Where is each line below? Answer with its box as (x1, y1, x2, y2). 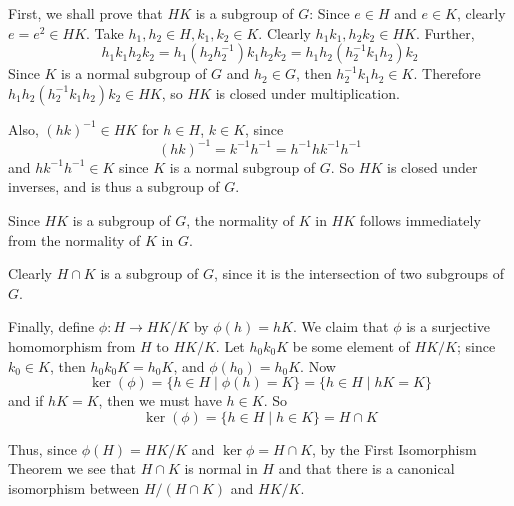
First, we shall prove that (8, 3, 163, 23)
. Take (86, 22, 124, 43)
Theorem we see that (8, 458, 137, 479)
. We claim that (292, 316, 389, 337)
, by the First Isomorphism (312, 438, 477, 459)
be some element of (292, 336, 410, 357)
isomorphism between (8, 478, 140, 498)
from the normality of (8, 229, 141, 250)
